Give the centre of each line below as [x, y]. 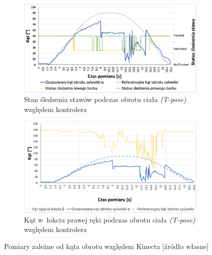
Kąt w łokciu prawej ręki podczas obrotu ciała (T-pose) [110, 219]
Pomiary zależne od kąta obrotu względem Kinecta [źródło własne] [106, 246]
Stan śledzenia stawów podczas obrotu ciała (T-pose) [105, 99]
